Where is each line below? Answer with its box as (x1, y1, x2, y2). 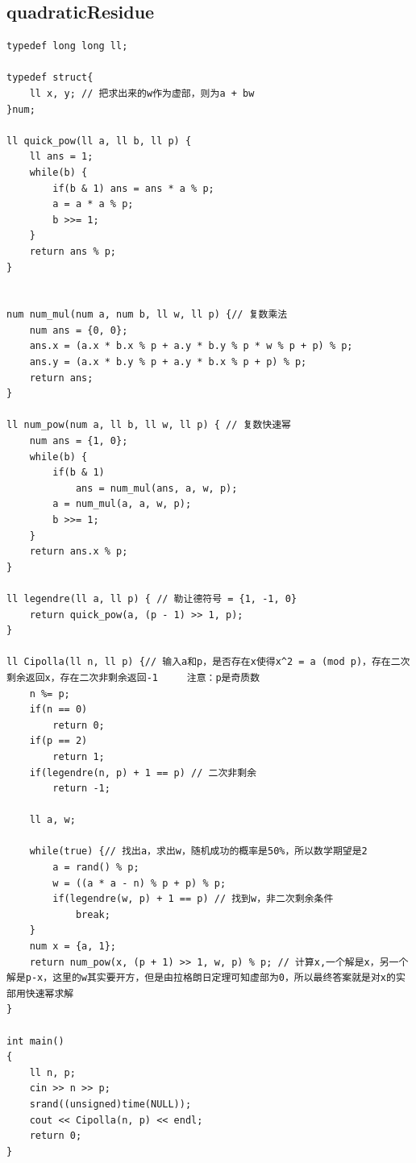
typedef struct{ (6, 72, 94, 84)
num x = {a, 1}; (29, 941, 117, 953)
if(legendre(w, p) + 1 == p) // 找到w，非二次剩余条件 (52, 893, 334, 905)
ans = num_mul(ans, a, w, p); (75, 482, 238, 494)
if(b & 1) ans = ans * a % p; (52, 182, 214, 194)
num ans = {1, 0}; (29, 435, 128, 447)
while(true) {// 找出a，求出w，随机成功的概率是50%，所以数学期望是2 (29, 845, 368, 858)
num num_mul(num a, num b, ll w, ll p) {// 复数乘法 (6, 309, 288, 321)
